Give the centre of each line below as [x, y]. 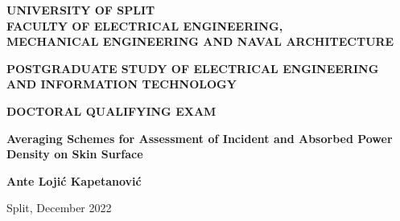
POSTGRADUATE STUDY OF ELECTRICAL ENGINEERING [193, 68]
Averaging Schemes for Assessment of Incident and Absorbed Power [200, 138]
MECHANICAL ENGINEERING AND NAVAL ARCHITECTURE [200, 41]
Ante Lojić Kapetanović [74, 180]
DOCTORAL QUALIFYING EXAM [111, 110]
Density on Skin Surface [75, 154]
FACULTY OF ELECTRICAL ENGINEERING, [145, 25]
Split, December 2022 [59, 208]
